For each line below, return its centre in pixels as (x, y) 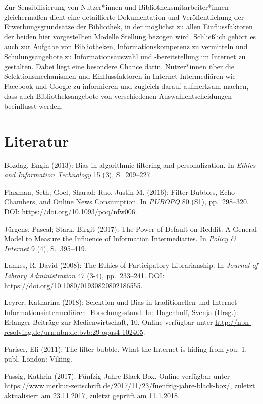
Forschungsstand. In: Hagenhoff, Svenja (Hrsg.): (164, 312)
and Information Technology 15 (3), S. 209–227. (78, 175)
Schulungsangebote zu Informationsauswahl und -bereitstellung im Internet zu (125, 56)
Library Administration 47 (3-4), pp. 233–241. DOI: (84, 275)
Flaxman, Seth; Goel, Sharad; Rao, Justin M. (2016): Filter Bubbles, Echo (119, 191)
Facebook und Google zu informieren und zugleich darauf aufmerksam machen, (126, 86)
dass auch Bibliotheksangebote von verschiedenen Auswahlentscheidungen (118, 96)
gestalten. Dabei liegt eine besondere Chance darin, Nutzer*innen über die (119, 66)
